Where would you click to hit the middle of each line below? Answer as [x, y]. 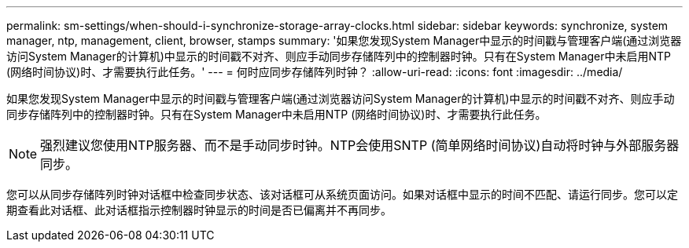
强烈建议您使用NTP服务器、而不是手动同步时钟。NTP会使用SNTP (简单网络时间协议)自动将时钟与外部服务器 [360, 145]
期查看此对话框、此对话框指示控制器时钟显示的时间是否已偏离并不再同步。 [199, 210]
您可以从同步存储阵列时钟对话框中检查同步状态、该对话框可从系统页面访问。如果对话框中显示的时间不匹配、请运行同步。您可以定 [342, 194]
